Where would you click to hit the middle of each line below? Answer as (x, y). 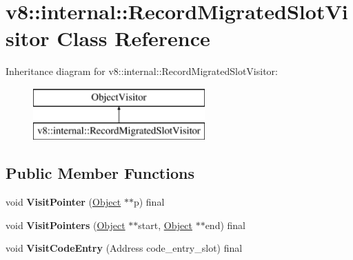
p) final (149, 202)
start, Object (165, 225)
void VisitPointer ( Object (63, 202)
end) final (225, 225)
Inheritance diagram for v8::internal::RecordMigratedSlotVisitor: (142, 71)
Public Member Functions (100, 173)
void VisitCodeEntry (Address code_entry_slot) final (124, 248)
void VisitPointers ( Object (65, 225)
